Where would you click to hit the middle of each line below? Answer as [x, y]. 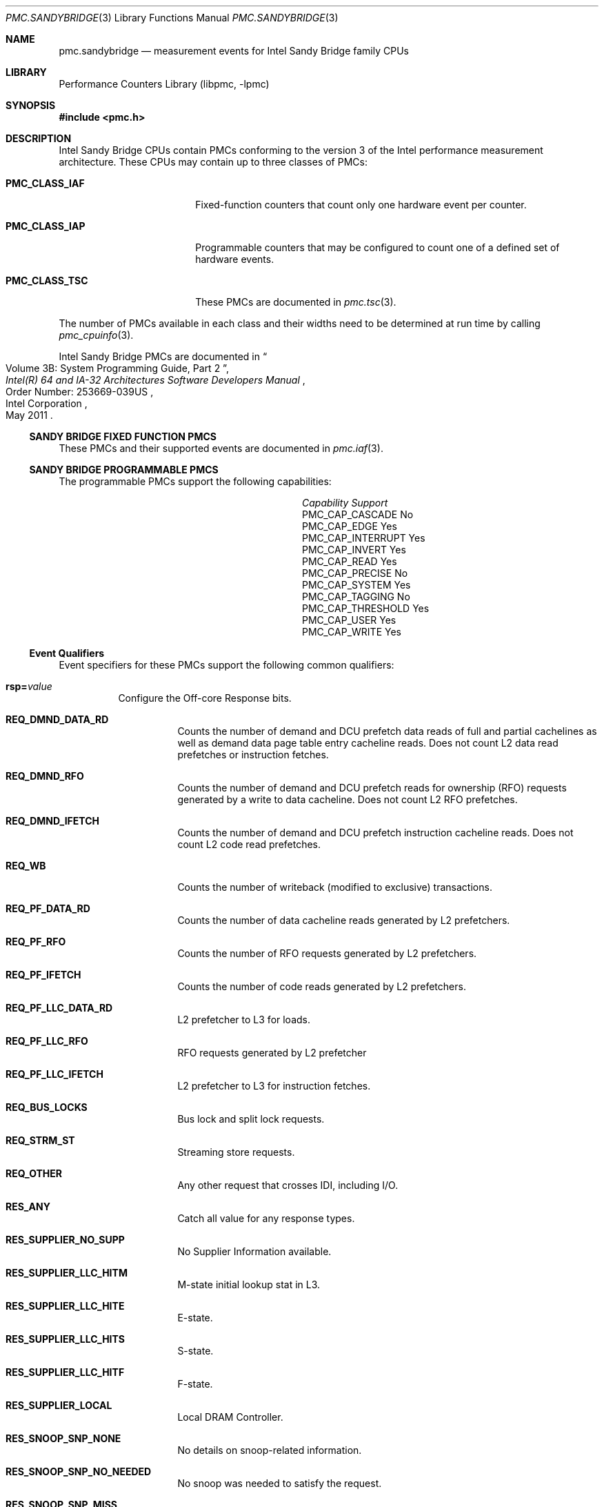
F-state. [195, 1384]
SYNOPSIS [31, 105]
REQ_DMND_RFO [45, 776]
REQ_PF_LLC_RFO [47, 1041]
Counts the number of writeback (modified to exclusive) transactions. [335, 887]
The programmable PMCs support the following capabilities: [195, 481]
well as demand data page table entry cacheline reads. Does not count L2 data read [368, 743]
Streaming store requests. [236, 1152]
